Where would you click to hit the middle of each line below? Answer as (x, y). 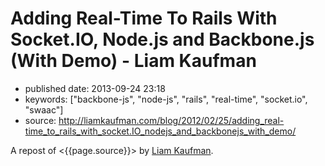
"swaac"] (44, 109)
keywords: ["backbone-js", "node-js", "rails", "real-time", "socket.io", (166, 99)
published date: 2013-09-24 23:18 (95, 88)
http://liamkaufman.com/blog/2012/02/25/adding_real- (171, 120)
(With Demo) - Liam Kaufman (133, 61)
